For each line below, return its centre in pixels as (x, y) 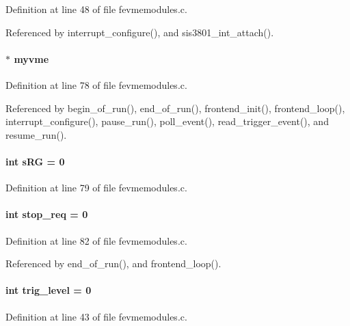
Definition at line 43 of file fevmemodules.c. (96, 316)
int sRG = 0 (35, 161)
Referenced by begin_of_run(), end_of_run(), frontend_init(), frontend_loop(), (175, 108)
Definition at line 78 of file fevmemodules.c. (96, 84)
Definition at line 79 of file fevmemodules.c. (96, 188)
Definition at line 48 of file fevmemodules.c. (96, 9)
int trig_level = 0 (49, 290)
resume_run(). (36, 134)
